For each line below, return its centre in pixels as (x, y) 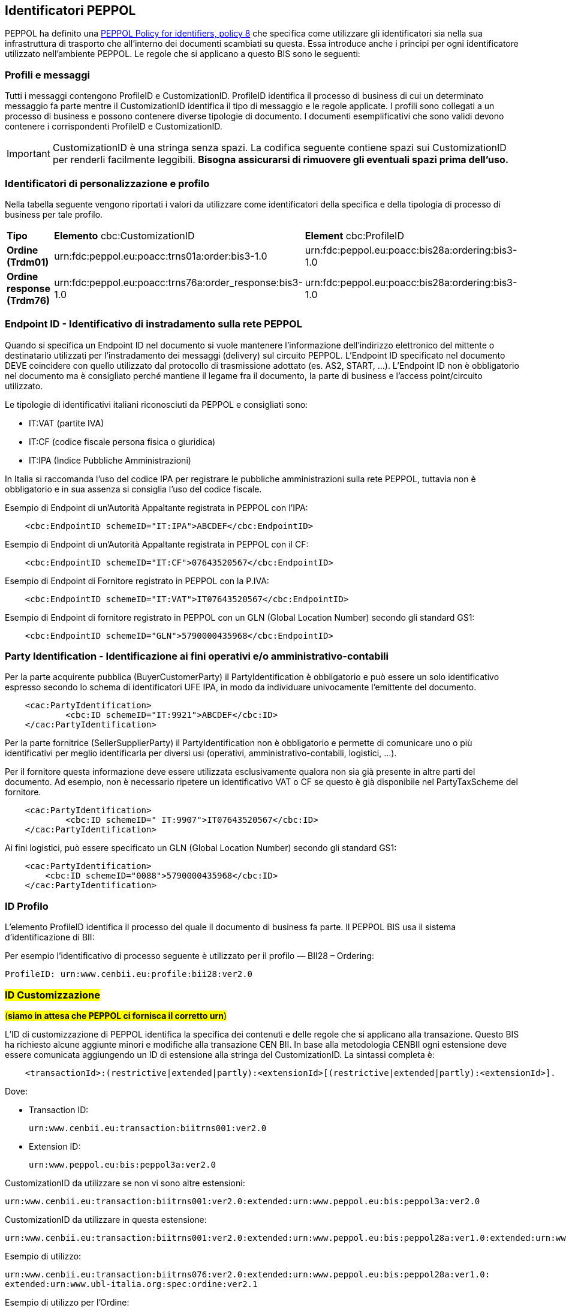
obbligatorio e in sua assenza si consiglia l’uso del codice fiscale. (133, 489)
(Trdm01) (28, 262)
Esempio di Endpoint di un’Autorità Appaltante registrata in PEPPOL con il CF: (157, 544)
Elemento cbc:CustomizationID (124, 235)
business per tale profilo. (54, 214)
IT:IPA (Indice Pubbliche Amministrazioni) (110, 460)
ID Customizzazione (52, 995)
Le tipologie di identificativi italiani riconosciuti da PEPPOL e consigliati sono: (156, 404)
